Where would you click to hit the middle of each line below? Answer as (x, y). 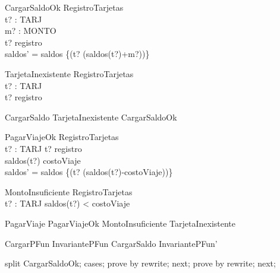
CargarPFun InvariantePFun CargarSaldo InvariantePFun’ (111, 243)
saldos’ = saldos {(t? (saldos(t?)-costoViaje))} (89, 172)
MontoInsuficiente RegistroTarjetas (69, 191)
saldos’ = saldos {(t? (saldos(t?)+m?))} (77, 54)
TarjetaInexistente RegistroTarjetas (69, 73)
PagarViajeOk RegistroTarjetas (62, 137)
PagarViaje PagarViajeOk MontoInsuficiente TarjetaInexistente (120, 223)
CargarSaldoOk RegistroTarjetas (64, 7)
